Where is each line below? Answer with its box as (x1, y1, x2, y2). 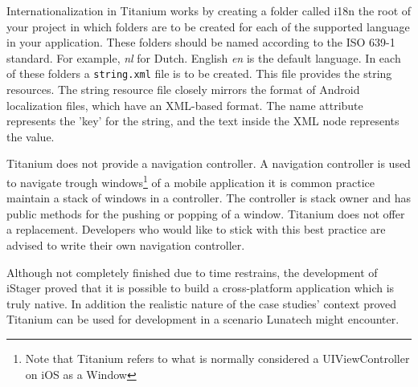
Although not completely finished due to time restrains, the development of (6, 263, 378, 280)
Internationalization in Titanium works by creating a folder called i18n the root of (6, 2, 412, 18)
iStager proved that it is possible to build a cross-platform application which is (6, 279, 395, 296)
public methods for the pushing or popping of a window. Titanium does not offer (6, 205, 405, 222)
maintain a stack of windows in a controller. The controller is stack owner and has (6, 189, 411, 206)
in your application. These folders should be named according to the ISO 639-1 (6, 34, 395, 51)
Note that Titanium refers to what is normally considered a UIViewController (25, 350, 410, 366)
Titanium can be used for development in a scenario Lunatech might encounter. (6, 311, 400, 328)
